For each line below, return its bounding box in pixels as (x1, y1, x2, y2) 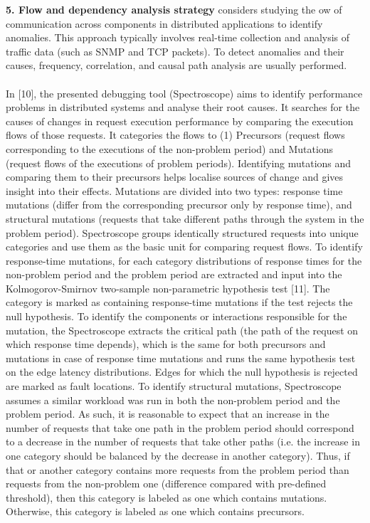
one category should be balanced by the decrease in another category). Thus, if (6, 448, 350, 463)
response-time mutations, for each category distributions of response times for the (6, 253, 362, 268)
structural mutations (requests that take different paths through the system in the (6, 211, 364, 226)
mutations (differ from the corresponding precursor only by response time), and (6, 197, 352, 212)
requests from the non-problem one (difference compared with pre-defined (6, 476, 327, 491)
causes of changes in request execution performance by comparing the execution (6, 113, 354, 128)
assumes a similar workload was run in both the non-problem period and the (6, 392, 340, 407)
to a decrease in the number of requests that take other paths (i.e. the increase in (6, 434, 360, 449)
